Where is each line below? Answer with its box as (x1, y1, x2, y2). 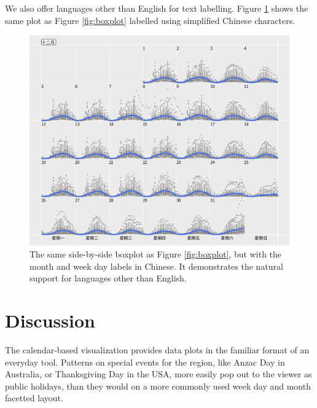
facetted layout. (5, 391, 63, 404)
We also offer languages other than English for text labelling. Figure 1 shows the (5, 2, 308, 14)
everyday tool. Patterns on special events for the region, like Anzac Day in (5, 355, 285, 368)
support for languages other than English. (29, 272, 187, 284)
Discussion (5, 308, 95, 333)
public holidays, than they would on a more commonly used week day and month (5, 379, 311, 392)
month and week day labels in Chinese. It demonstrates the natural (29, 259, 283, 272)
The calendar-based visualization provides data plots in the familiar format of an (5, 343, 310, 356)
